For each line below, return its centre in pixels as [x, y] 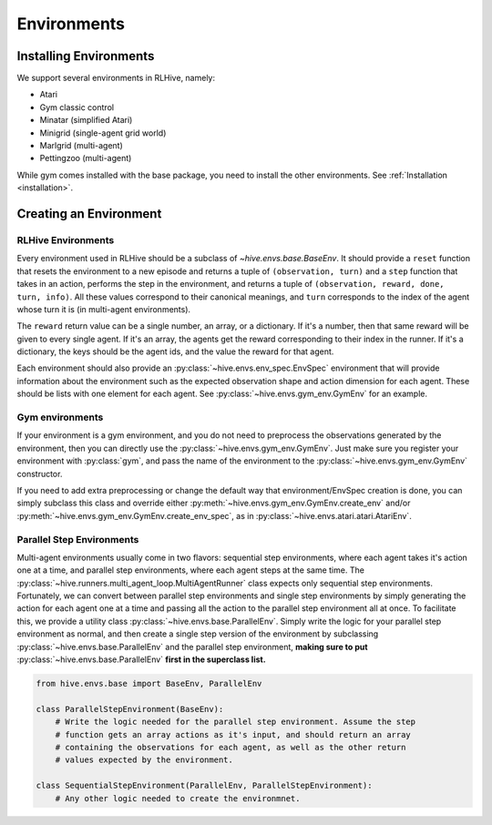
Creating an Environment [89, 214]
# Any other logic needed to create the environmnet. [178, 798]
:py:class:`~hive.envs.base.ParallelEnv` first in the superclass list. [141, 659]
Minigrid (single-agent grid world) [103, 133]
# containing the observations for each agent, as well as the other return [231, 747]
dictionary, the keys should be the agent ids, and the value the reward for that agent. [175, 351]
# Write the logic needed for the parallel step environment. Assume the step [236, 722]
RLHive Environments [66, 239]
